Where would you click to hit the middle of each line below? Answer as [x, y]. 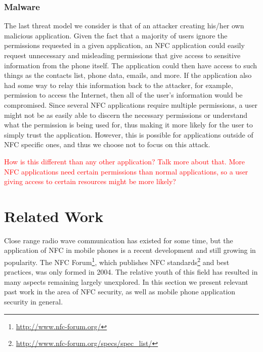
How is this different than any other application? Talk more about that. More [124, 161]
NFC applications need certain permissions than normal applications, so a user [126, 171]
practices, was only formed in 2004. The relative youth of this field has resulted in [131, 272]
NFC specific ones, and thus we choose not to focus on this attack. [107, 144]
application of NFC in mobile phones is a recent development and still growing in [130, 250]
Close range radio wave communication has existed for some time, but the [119, 240]
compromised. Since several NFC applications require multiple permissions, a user [131, 104]
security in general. [34, 302]
